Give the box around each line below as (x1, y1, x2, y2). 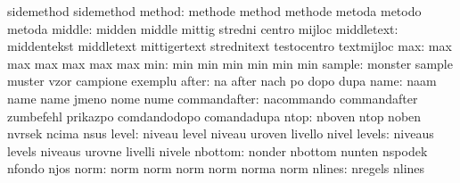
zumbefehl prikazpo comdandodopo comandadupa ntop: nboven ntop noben (7, 106, 422, 125)
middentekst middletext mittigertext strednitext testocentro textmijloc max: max (7, 37, 452, 55)
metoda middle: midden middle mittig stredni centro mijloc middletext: (7, 19, 398, 37)
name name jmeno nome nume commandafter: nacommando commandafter (7, 88, 418, 107)
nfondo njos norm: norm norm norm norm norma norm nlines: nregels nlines (7, 159, 425, 178)
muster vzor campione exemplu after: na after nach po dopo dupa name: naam (7, 71, 437, 90)
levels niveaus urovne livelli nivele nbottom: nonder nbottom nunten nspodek (7, 141, 428, 160)
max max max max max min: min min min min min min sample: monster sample (7, 54, 453, 72)
